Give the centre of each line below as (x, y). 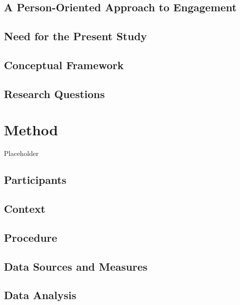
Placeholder (22, 153)
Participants (35, 180)
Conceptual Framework (64, 64)
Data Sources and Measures (76, 266)
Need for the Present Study (76, 36)
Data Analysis (40, 295)
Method (31, 130)
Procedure (31, 237)
